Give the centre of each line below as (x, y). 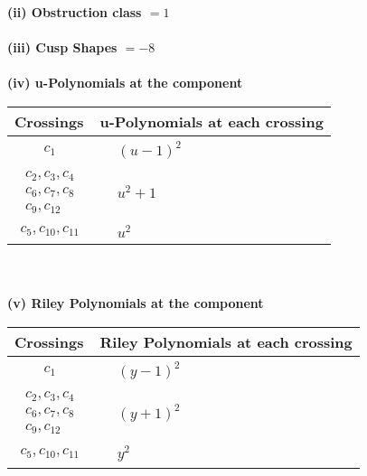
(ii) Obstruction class (75, 12)
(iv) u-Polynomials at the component (125, 83)
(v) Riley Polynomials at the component (136, 303)
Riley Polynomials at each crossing (226, 341)
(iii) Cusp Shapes (62, 47)
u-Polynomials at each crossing (212, 121)
